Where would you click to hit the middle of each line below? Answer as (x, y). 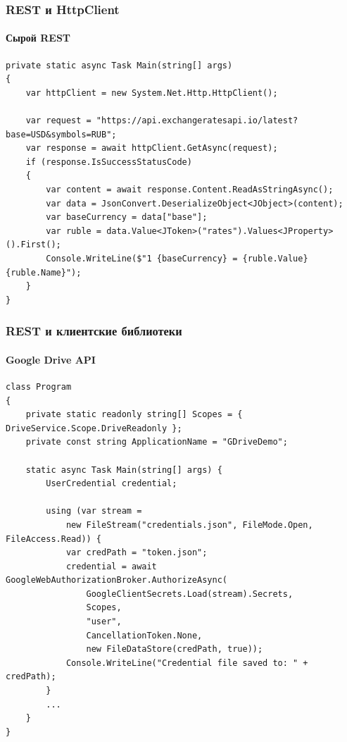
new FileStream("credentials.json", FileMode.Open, (189, 525)
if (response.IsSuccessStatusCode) (109, 162)
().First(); (33, 245)
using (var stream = (94, 511)
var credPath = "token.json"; (137, 553)
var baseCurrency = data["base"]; (127, 217)
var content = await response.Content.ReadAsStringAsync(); (190, 189)
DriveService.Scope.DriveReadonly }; (94, 428)
